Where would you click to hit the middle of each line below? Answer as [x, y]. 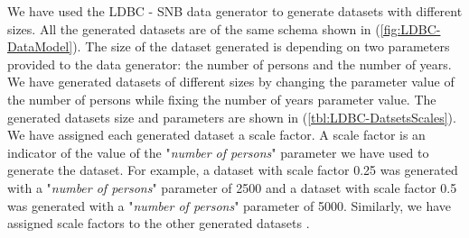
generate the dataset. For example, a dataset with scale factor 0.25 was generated [233, 170]
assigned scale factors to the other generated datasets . [159, 223]
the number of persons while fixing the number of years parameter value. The [222, 99]
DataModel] [40, 46]
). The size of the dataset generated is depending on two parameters [261, 46]
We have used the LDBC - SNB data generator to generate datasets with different [235, 11]
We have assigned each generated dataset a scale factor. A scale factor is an [216, 135]
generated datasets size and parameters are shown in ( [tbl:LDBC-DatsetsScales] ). [232, 117]
